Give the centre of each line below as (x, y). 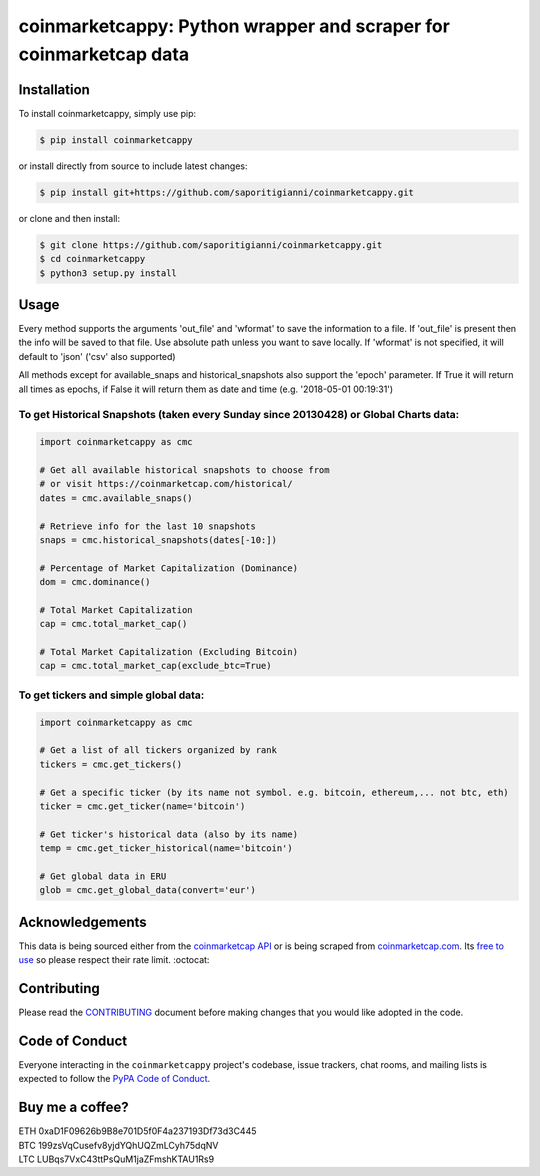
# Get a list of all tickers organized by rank (158, 750)
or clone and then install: (69, 218)
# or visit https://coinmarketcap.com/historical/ (166, 484)
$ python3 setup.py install (108, 273)
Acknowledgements (82, 921)
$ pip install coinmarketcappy (116, 139)
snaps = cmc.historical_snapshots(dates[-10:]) (158, 539)
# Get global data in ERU (103, 876)
